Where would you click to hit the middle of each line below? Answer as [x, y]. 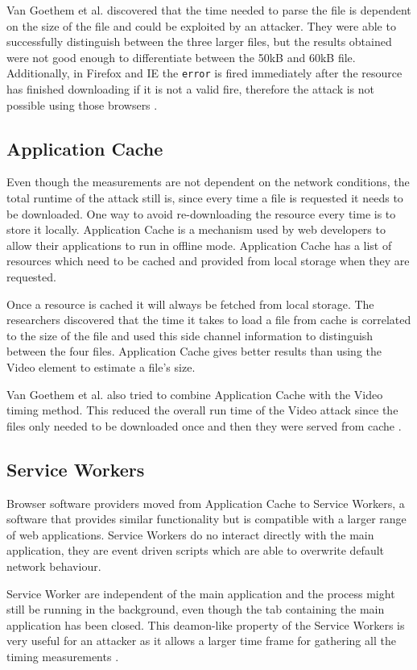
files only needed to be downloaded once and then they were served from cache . [204, 425]
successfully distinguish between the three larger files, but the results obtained [199, 42]
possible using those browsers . [82, 104]
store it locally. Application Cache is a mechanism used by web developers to [196, 229]
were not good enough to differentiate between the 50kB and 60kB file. [181, 57]
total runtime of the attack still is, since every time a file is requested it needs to [205, 198]
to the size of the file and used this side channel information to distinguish [190, 335]
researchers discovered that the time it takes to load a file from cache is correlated [209, 320]
